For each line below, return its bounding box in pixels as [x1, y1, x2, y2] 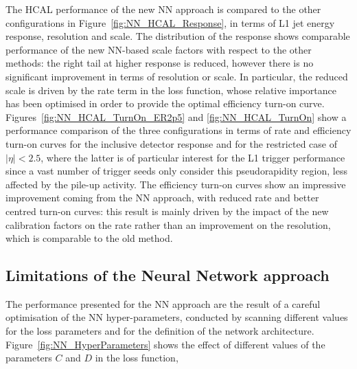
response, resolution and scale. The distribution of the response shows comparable [5, 29, 350, 43]
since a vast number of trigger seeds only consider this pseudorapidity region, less [5, 164, 347, 178]
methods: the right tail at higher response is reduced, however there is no [5, 56, 314, 70]
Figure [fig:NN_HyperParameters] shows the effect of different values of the [5, 337, 325, 351]
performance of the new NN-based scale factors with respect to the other [5, 42, 312, 56]
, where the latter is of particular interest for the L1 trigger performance [41, 150, 345, 164]
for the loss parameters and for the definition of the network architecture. [5, 324, 314, 338]
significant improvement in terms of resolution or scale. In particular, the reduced [5, 69, 348, 83]
